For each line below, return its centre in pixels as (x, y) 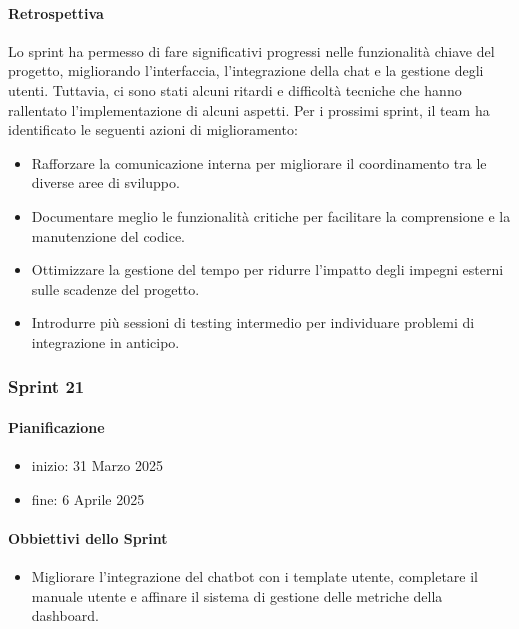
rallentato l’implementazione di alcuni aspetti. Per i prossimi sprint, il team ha (249, 109)
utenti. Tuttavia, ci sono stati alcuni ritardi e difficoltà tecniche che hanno (235, 89)
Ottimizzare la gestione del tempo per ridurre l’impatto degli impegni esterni (267, 269)
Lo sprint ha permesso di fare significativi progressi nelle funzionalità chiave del (251, 50)
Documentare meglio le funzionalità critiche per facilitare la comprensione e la (271, 215)
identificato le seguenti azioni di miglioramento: (153, 129)
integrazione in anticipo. (105, 341)
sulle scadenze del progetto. (115, 288)
